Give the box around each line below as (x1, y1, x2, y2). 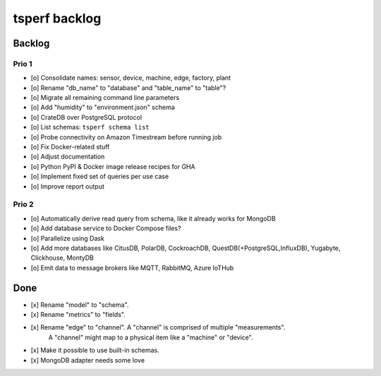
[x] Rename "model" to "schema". (30, 300, 129, 309)
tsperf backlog (13, 11, 102, 26)
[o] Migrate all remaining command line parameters (30, 94, 180, 102)
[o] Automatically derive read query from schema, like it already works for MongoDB (30, 214, 276, 223)
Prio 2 (13, 199, 34, 209)
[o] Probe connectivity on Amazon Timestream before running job (30, 132, 222, 141)
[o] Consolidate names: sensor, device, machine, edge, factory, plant (30, 74, 231, 82)
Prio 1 (13, 58, 32, 68)
